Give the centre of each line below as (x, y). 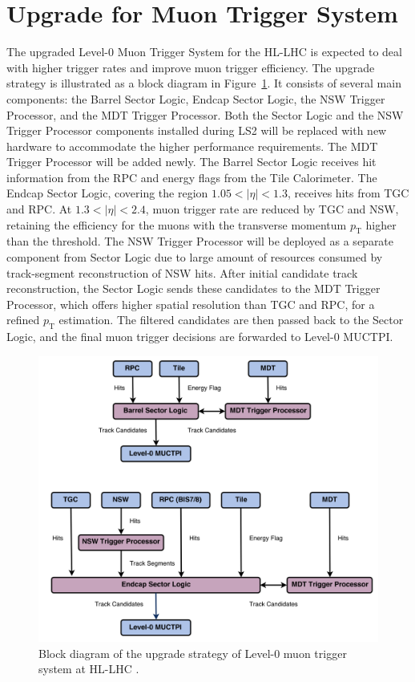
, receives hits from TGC (348, 193)
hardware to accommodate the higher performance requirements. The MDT (192, 146)
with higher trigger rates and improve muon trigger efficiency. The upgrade (191, 67)
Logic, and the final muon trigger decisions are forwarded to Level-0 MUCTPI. (200, 337)
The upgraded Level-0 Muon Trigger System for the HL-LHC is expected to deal (204, 52)
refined (23, 320)
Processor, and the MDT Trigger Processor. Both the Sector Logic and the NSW (205, 114)
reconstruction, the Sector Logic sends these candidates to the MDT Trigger (193, 288)
